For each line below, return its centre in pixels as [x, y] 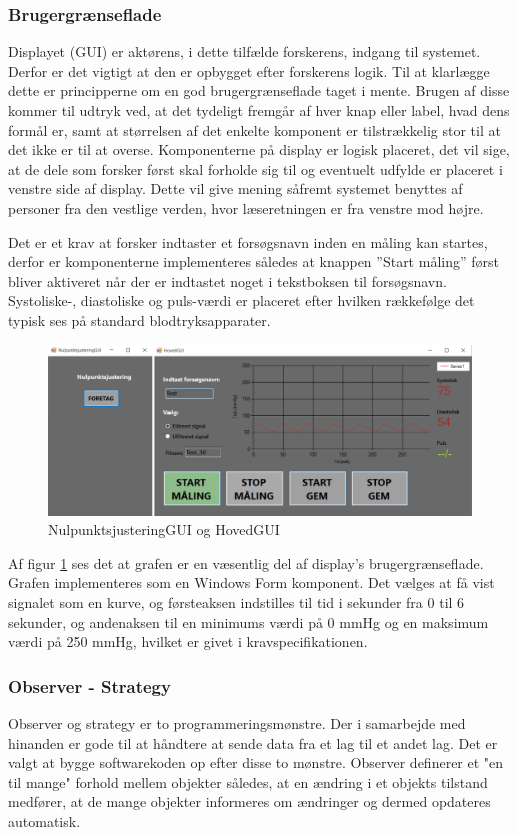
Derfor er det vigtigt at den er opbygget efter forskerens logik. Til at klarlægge [249, 70]
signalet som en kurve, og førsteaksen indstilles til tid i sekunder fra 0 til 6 [236, 601]
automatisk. [44, 820]
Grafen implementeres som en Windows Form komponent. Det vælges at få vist [251, 582]
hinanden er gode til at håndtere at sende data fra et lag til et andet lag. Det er [253, 742]
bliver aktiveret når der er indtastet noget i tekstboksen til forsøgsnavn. [227, 280]
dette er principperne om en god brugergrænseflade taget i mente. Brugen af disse [259, 90]
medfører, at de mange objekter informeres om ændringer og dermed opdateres [249, 801]
